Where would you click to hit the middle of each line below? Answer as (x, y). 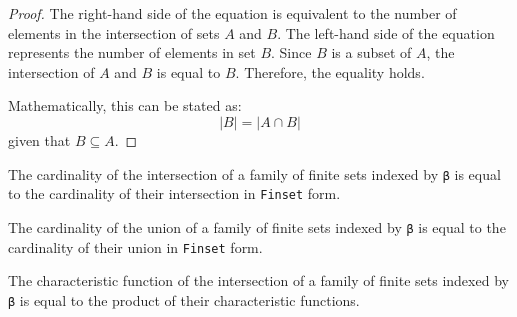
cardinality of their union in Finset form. (135, 246)
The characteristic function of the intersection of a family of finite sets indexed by (258, 280)
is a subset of (371, 52)
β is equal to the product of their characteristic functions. (184, 299)
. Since (291, 52)
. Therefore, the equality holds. (330, 71)
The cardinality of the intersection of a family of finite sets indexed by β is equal (254, 173)
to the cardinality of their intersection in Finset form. (174, 193)
